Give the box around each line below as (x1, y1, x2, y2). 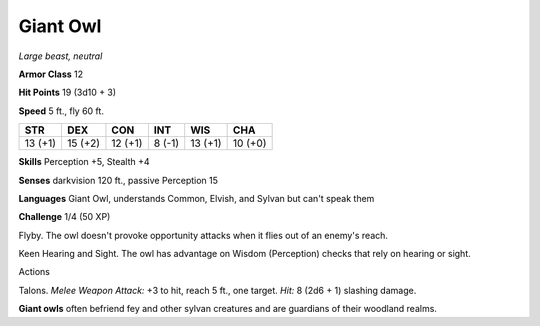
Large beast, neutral (18, 50, 103, 62)
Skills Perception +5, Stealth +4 (18, 156, 150, 168)
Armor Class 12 (18, 68, 84, 80)
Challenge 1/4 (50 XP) (18, 211, 111, 223)
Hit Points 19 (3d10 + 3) (18, 86, 117, 99)
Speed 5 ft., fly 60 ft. (18, 105, 105, 117)
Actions (18, 266, 50, 278)
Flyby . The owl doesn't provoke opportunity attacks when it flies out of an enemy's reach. (18, 229, 389, 241)
